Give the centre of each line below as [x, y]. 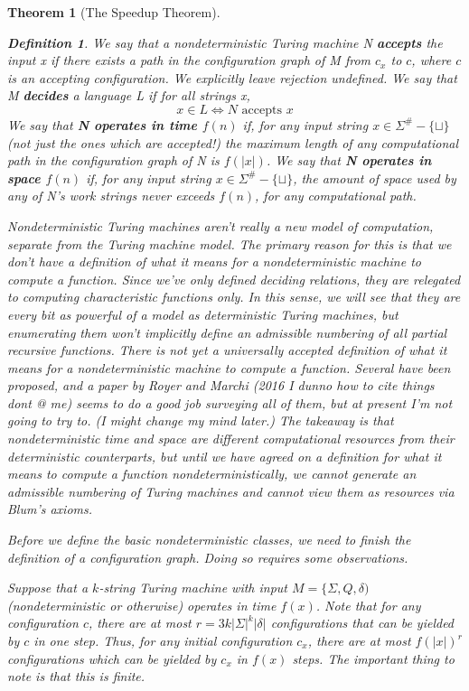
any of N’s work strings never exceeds [111, 196]
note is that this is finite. [76, 676]
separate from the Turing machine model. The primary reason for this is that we [230, 243]
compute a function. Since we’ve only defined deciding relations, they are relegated [234, 279]
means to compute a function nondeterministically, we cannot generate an [212, 474]
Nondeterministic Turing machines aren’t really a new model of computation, [220, 225]
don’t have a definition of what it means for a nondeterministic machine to [214, 261]
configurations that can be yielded [362, 623]
